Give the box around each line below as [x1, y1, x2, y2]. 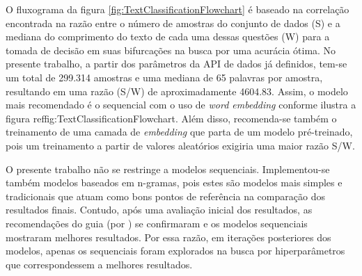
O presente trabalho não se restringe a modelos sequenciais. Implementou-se [6, 161, 330, 176]
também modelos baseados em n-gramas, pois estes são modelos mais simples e [6, 175, 343, 190]
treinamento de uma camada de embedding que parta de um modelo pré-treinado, [6, 124, 353, 139]
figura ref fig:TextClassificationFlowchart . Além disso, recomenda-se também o [6, 111, 337, 125]
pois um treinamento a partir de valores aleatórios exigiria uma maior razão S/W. [6, 138, 355, 152]
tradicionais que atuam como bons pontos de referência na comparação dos [6, 188, 325, 203]
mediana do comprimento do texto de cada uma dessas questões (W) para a [6, 29, 330, 44]
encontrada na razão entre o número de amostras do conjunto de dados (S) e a [6, 15, 340, 30]
